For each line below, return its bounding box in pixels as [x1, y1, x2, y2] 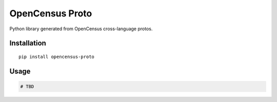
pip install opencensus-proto [18, 54, 95, 59]
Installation [9, 39, 46, 48]
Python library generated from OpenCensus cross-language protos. [9, 26, 153, 32]
